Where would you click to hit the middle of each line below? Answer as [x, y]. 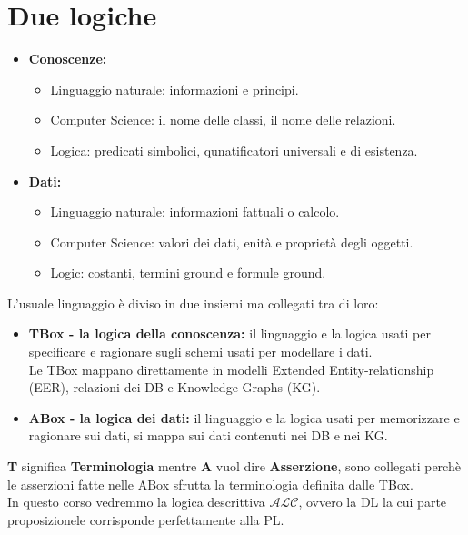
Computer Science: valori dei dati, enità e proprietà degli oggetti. [232, 242]
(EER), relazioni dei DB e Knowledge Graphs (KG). [174, 387]
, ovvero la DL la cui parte [373, 502]
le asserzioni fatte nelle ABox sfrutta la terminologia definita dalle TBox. [210, 484]
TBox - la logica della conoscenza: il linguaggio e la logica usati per [229, 333]
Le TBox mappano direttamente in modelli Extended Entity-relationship [231, 369]
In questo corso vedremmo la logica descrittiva [136, 502]
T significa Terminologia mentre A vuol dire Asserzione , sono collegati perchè [234, 466]
